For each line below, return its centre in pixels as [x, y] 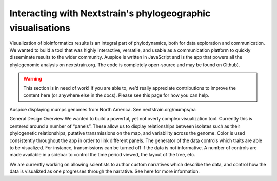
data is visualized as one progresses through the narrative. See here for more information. [105, 171]
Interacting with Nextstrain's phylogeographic [110, 13]
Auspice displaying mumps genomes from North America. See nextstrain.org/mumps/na [103, 110]
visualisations [40, 28]
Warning [33, 78]
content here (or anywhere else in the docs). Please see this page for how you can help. [116, 95]
